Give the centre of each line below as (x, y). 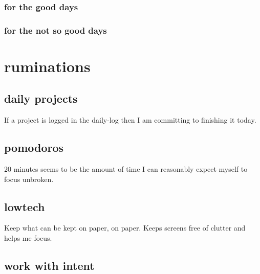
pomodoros (34, 147)
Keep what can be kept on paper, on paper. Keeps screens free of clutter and (125, 228)
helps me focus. (28, 238)
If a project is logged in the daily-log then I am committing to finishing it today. (130, 120)
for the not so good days (56, 30)
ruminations (47, 66)
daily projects (41, 98)
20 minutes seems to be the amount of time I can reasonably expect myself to (126, 169)
